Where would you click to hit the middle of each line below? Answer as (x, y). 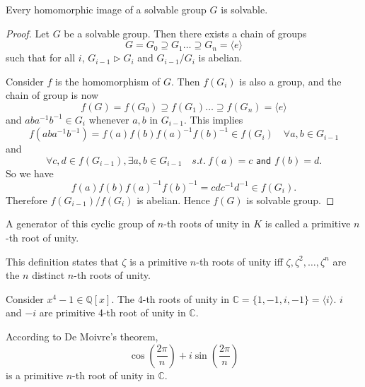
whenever (109, 119)
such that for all (41, 58)
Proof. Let (28, 33)
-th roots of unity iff (239, 261)
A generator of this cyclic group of (80, 224)
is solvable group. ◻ (290, 200)
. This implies (213, 119)
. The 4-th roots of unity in (170, 298)
